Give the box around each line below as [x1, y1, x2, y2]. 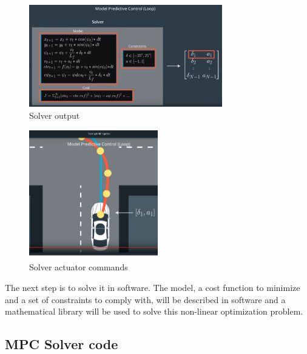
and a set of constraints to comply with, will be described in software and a [5, 293, 286, 306]
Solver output [29, 109, 80, 121]
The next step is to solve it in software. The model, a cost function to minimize [5, 281, 300, 293]
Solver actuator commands [29, 261, 128, 273]
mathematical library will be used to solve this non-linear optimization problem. [5, 305, 303, 318]
